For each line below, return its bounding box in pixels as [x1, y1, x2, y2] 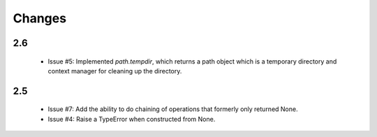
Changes [13, 10, 66, 26]
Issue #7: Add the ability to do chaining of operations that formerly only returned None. [47, 105, 298, 113]
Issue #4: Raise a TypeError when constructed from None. [47, 115, 216, 123]
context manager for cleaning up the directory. [47, 66, 182, 75]
